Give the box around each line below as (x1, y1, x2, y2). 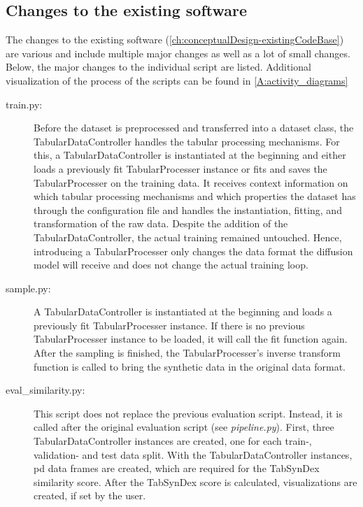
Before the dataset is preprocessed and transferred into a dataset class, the (34, 120, 354, 135)
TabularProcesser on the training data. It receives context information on (34, 175, 348, 190)
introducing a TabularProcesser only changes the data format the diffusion (34, 243, 353, 258)
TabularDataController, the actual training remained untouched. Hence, (34, 229, 342, 244)
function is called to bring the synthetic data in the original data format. (34, 359, 346, 373)
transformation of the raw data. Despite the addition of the (34, 216, 288, 231)
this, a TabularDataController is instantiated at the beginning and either (34, 148, 346, 162)
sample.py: (6, 280, 51, 295)
